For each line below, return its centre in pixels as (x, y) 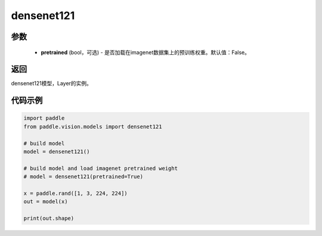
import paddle (44, 118)
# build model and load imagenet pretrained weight (101, 168)
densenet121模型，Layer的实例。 (52, 83)
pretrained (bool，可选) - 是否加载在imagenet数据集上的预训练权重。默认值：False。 (145, 52)
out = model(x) (46, 202)
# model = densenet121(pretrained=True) (83, 177)
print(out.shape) (49, 218)
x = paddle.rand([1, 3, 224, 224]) (75, 193)
